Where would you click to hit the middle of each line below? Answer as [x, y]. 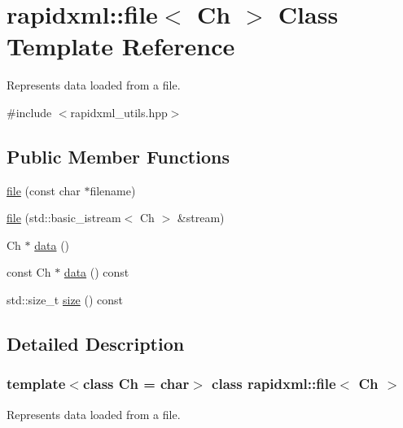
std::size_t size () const [65, 300]
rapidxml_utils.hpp [119, 112]
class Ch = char [136, 384]
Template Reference [121, 46]
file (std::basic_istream [64, 218]
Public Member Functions [118, 156]
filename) [113, 190]
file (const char [44, 190]
